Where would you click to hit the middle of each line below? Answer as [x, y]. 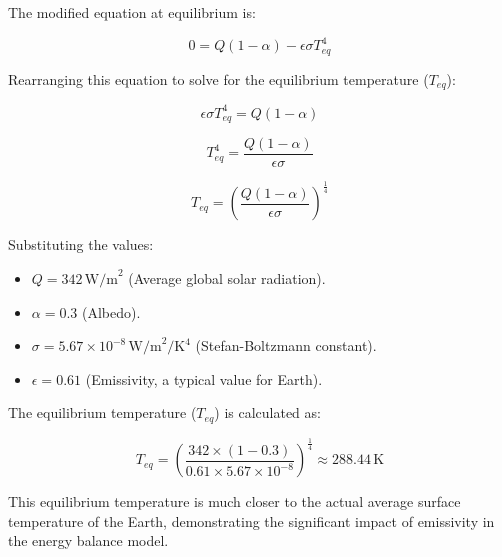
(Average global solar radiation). [227, 277]
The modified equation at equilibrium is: [132, 12]
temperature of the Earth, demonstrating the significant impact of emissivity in [251, 520]
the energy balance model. [88, 540]
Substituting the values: [81, 244]
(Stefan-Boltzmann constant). [286, 345]
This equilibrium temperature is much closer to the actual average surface [234, 501]
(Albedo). [111, 311]
